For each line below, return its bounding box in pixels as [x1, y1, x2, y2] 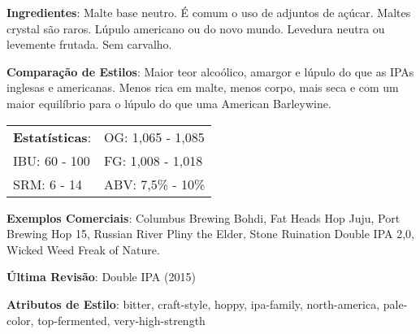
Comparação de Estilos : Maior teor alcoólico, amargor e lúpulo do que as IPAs [6, 63, 414, 80]
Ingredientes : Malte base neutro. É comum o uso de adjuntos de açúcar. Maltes [6, 4, 411, 20]
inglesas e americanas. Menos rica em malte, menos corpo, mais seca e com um [6, 79, 399, 96]
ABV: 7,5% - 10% [104, 174, 206, 193]
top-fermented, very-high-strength [37, 311, 206, 328]
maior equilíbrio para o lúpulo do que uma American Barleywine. [6, 94, 331, 111]
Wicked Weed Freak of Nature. [6, 241, 160, 258]
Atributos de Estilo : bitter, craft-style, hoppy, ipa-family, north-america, [6, 295, 380, 312]
